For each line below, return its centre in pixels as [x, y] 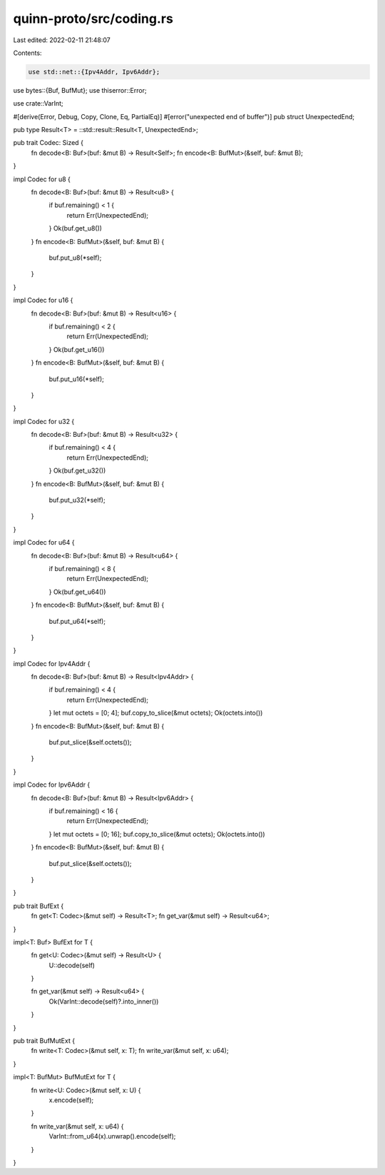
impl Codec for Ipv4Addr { [52, 663]
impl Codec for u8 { [42, 179]
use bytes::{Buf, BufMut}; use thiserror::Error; [80, 90]
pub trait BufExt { [38, 906]
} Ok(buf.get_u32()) [77, 470]
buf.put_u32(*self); [77, 500]
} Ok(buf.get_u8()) [76, 228]
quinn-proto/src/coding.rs [93, 19]
